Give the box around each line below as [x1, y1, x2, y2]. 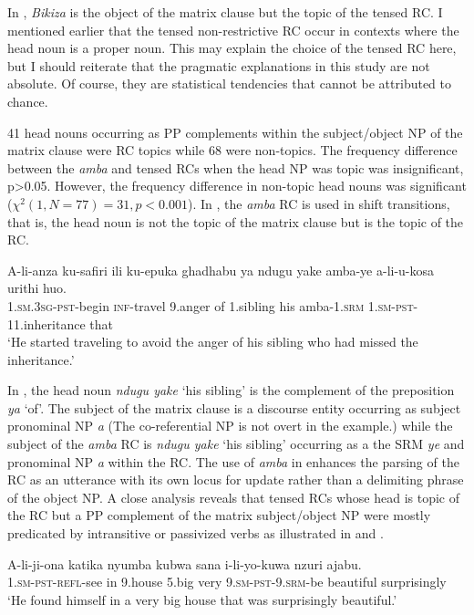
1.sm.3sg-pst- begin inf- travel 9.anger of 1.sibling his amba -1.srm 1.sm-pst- [7, 296, 418, 315]
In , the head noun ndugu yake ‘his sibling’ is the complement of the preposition [7, 380, 455, 400]
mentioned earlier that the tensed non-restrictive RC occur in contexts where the [7, 20, 459, 39]
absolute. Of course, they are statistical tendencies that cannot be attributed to [7, 74, 452, 93]
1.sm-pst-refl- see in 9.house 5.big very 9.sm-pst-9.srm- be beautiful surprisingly [7, 572, 447, 591]
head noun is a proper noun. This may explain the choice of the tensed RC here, [7, 38, 457, 57]
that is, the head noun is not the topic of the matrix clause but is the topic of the [7, 212, 464, 231]
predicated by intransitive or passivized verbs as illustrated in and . [7, 524, 384, 543]
